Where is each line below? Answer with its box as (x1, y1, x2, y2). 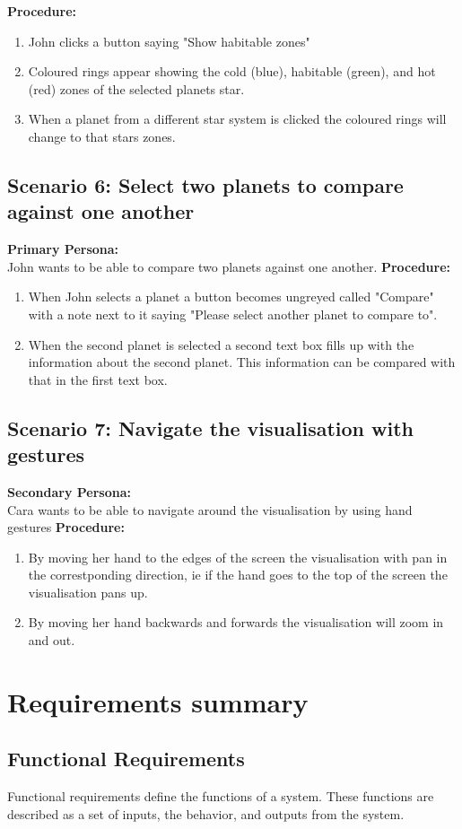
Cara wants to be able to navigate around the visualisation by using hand (7, 500, 413, 519)
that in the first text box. (28, 370, 168, 388)
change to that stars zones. (28, 127, 176, 145)
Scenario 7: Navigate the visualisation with (7, 414, 414, 441)
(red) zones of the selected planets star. (28, 79, 245, 98)
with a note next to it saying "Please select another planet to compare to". (28, 304, 438, 323)
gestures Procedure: (7, 518, 125, 537)
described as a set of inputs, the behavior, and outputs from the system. (7, 804, 405, 823)
